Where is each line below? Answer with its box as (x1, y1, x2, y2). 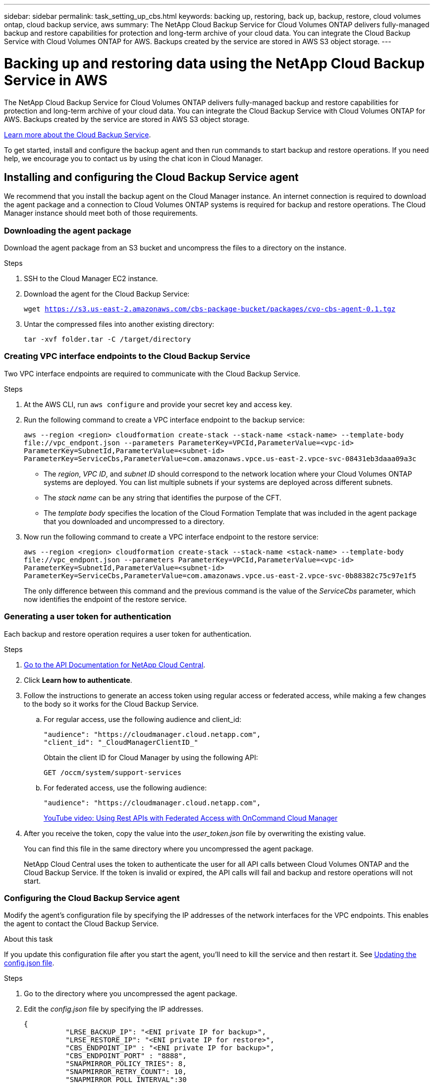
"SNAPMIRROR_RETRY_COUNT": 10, (65, 1068, 187, 1076)
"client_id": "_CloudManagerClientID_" (44, 738, 198, 746)
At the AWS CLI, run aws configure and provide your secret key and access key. (24, 400, 292, 409)
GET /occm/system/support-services (44, 768, 182, 777)
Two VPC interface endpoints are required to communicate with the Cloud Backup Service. (4, 369, 300, 378)
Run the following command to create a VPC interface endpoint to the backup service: (24, 415, 305, 424)
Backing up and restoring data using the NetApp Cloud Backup (4, 55, 425, 72)
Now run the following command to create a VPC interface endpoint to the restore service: (24, 532, 319, 541)
